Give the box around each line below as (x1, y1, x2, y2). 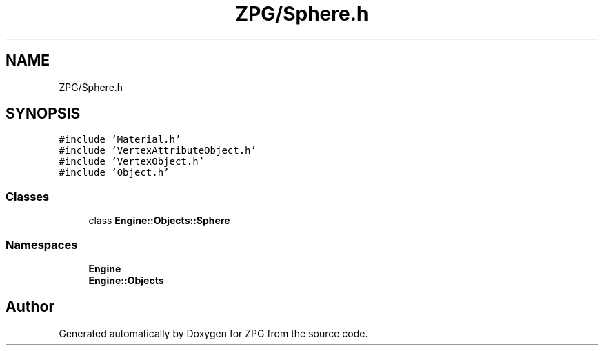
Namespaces (6, 237, 78, 252)
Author (6, 298, 54, 316)
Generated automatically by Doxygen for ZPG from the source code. (59, 327, 368, 339)
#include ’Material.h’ (59, 134, 181, 146)
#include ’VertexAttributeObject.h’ (59, 145, 256, 157)
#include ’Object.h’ (59, 167, 170, 179)
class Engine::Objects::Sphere (88, 214, 230, 227)
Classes (6, 189, 50, 203)
